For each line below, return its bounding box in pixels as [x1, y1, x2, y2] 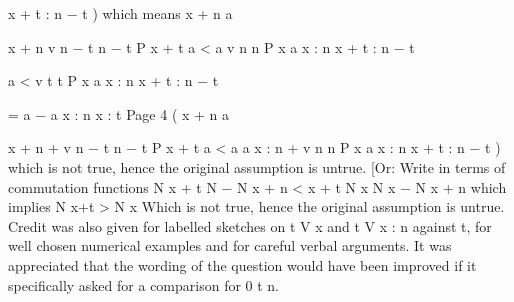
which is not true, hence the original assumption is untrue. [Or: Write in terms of [8, 156, 506, 177]
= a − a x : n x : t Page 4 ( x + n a [8, 103, 230, 124]
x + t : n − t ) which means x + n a [8, 3, 233, 23]
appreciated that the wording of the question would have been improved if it [8, 254, 477, 275]
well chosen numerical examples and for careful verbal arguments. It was [8, 235, 452, 256]
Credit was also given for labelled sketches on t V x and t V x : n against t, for [8, 215, 492, 236]
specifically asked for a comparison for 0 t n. [8, 274, 280, 295]
